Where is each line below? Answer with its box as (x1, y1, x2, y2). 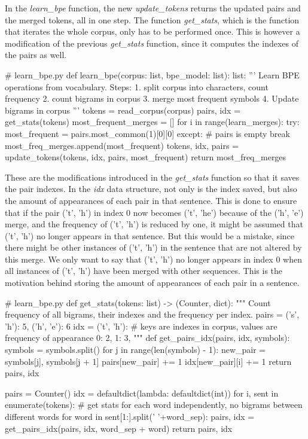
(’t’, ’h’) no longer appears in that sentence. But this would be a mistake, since (5, 229, 295, 242)
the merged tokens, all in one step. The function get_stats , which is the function (5, 13, 300, 26)
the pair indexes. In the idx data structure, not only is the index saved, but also (5, 182, 297, 195)
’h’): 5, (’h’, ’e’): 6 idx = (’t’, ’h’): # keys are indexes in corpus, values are (5, 319, 277, 332)
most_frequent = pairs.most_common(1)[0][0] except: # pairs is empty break (5, 127, 290, 139)
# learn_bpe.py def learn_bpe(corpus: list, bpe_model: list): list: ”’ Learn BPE (5, 68, 300, 81)
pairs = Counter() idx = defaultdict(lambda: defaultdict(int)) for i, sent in (5, 386, 279, 399)
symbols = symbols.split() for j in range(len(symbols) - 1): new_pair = (5, 343, 266, 356)
